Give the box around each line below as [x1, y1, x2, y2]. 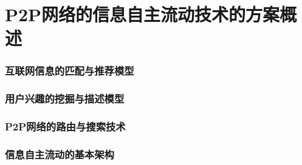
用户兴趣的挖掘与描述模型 [5, 91, 125, 106]
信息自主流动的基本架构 [5, 147, 114, 162]
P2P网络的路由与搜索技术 [5, 119, 126, 134]
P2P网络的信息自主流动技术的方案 [5, 2, 280, 27]
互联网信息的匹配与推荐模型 [5, 63, 134, 78]
